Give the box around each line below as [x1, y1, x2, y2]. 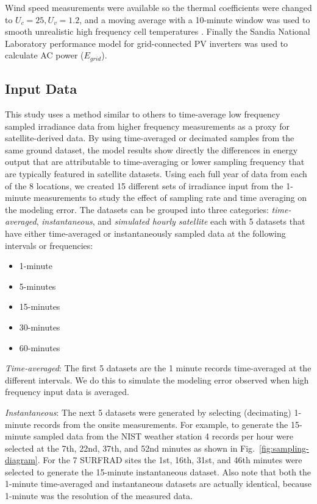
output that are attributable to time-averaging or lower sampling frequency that [5, 155, 305, 168]
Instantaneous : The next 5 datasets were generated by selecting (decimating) [5, 405, 291, 418]
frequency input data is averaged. [5, 385, 129, 398]
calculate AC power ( [5, 49, 84, 61]
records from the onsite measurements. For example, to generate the [34, 418, 288, 430]
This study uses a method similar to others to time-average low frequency [5, 108, 280, 121]
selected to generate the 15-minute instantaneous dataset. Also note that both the [5, 465, 312, 478]
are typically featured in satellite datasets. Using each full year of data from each [5, 167, 307, 180]
